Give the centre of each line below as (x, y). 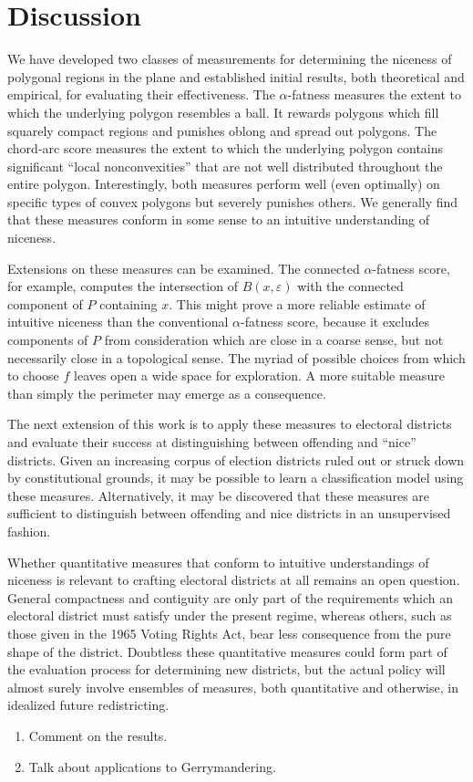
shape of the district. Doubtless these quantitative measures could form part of (227, 651)
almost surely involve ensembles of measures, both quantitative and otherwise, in (233, 687)
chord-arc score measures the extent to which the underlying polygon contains (226, 148)
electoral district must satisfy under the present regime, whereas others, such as (230, 615)
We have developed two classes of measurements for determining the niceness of (230, 59)
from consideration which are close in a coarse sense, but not (274, 340)
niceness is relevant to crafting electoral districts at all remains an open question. (234, 580)
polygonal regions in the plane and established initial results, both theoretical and (236, 76)
